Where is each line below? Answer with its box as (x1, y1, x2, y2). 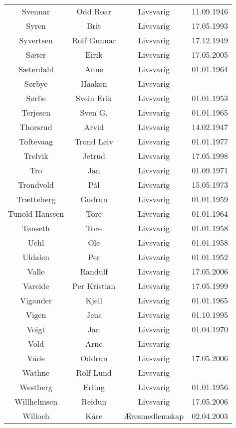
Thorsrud (19, 121, 52, 133)
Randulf (80, 266, 108, 277)
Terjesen (21, 107, 51, 118)
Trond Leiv (74, 136, 113, 147)
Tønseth (22, 222, 50, 234)
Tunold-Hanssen (8, 208, 64, 219)
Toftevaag (19, 136, 53, 147)
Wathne (22, 367, 50, 378)
